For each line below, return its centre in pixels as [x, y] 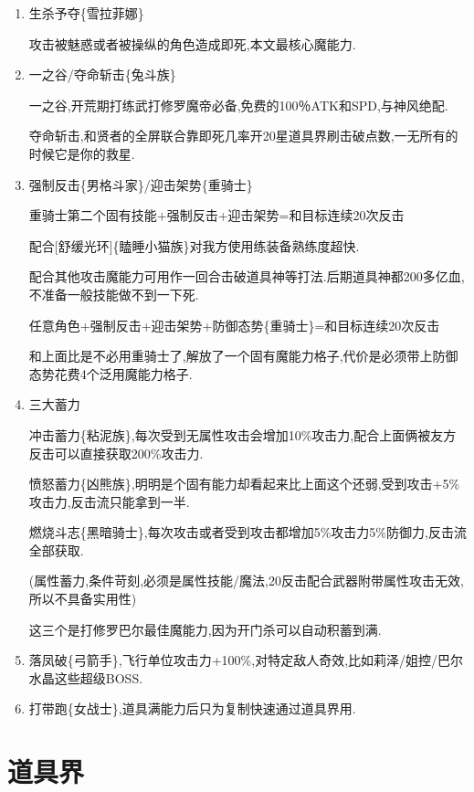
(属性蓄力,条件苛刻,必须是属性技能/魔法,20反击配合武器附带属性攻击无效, [246, 581]
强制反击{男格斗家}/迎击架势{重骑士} [141, 184]
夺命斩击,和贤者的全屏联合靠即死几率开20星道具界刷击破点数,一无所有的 [243, 136]
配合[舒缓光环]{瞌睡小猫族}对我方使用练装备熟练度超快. [194, 245]
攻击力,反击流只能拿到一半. [109, 501]
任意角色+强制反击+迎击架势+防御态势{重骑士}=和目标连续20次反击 [234, 325]
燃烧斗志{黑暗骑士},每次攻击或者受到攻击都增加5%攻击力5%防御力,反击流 [248, 532]
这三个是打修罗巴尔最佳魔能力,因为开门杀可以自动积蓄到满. [205, 629]
